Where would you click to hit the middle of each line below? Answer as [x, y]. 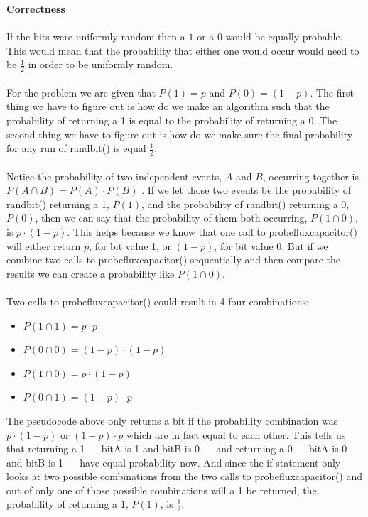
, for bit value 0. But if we [271, 245]
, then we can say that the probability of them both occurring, [171, 218]
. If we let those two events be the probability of [247, 190]
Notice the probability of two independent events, [114, 176]
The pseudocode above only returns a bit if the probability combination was [172, 420]
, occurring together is [310, 176]
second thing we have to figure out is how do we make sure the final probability [180, 134]
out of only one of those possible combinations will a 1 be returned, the [162, 490]
